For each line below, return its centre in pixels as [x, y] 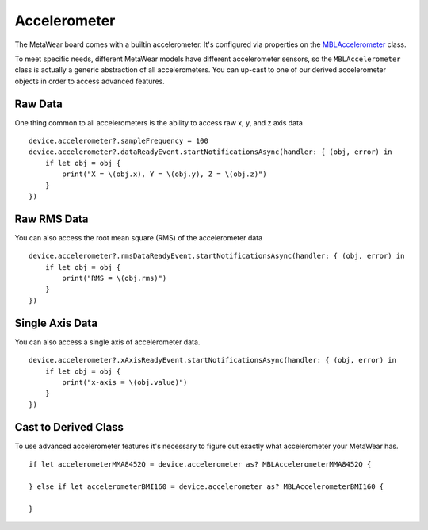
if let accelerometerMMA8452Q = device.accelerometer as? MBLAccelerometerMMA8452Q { [200, 464]
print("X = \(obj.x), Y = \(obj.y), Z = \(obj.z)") [164, 174]
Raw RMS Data [52, 219]
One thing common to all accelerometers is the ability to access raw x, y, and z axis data [159, 122]
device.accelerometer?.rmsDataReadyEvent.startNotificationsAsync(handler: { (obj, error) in [217, 256]
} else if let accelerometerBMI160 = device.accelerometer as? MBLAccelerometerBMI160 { [206, 486]
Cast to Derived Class [69, 427]
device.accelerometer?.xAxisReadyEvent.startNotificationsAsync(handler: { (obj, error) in [212, 360]
